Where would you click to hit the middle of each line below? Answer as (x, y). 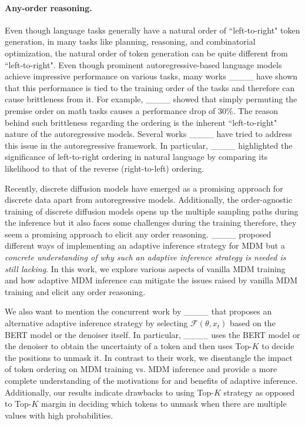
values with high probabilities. (59, 415)
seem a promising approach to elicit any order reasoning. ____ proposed (138, 234)
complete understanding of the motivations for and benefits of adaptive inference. (151, 381)
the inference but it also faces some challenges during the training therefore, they (151, 222)
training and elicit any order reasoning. (75, 291)
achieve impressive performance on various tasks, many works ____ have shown (151, 76)
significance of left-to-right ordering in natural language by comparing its (136, 157)
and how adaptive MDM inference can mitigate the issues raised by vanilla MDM (151, 280)
